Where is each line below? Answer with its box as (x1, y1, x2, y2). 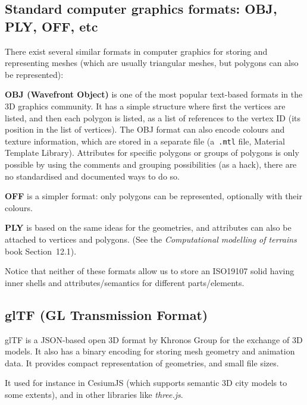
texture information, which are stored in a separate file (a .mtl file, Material (5, 134, 285, 147)
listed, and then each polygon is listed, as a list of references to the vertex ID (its (5, 111, 301, 124)
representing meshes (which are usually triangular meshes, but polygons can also (5, 56, 299, 69)
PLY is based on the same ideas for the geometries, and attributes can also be (5, 221, 292, 234)
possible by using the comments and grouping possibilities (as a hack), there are (5, 158, 297, 170)
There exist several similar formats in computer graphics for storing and (5, 45, 268, 57)
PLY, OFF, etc (5, 17, 98, 35)
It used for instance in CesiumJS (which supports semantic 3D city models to (5, 376, 287, 389)
